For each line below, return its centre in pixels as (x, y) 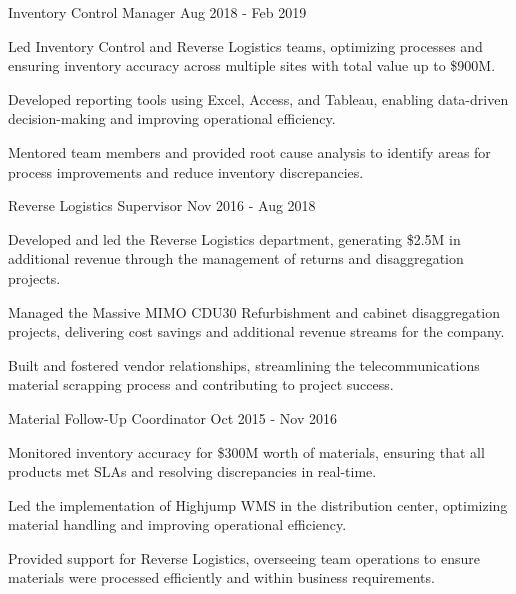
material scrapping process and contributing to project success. (201, 384)
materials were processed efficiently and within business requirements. (221, 577)
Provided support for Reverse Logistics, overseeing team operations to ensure (244, 557)
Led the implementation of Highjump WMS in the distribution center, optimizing (258, 504)
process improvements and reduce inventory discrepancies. (186, 171)
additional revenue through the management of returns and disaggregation (236, 258)
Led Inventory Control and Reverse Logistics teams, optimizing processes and (245, 45)
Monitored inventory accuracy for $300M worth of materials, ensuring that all (246, 451)
